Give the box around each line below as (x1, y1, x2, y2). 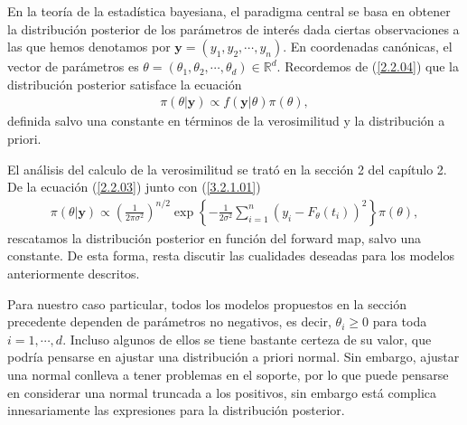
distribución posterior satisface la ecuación (7, 74, 242, 93)
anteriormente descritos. (7, 264, 140, 282)
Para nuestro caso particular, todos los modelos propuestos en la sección (7, 294, 406, 313)
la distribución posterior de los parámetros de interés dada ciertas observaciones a (7, 19, 460, 38)
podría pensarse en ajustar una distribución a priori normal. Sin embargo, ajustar (7, 347, 460, 366)
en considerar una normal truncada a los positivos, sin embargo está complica (7, 382, 437, 401)
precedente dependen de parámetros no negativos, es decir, (7, 312, 332, 331)
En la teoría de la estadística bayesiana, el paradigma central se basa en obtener (7, 2, 451, 20)
